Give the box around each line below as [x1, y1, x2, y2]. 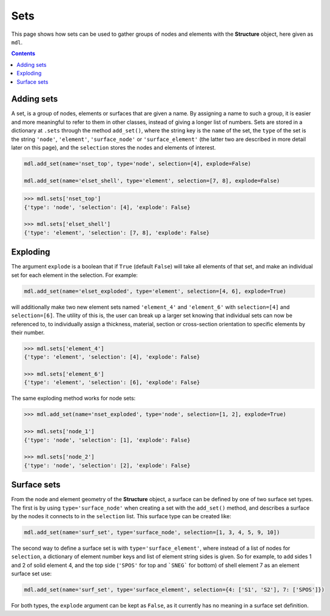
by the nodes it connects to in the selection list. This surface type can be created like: [11, 513, 232, 520]
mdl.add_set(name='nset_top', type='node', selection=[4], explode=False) [24, 160, 252, 167]
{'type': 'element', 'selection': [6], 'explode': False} [24, 379, 200, 386]
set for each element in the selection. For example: [11, 271, 138, 279]
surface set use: [11, 570, 52, 577]
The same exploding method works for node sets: [11, 395, 136, 402]
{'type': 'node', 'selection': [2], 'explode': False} [24, 462, 190, 469]
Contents [11, 50, 36, 57]
